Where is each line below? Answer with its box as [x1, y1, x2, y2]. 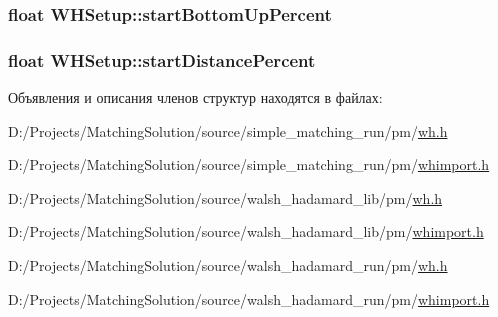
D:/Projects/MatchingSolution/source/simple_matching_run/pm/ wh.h [8, 120, 448, 141]
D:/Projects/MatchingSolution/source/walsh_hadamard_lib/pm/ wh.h [8, 187, 443, 208]
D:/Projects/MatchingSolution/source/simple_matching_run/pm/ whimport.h [8, 154, 490, 175]
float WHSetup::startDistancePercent [8, 47, 316, 72]
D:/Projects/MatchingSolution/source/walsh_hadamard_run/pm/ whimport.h [8, 288, 490, 309]
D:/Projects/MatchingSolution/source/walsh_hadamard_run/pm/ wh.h [8, 255, 448, 276]
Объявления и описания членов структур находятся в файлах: [8, 87, 383, 108]
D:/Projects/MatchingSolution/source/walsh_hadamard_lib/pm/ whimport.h [8, 221, 484, 242]
